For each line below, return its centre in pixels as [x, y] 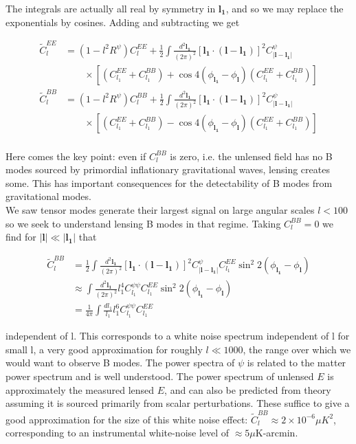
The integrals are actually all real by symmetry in [111, 8]
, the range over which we [297, 349]
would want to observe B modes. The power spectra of [120, 363]
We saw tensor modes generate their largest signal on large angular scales [160, 209]
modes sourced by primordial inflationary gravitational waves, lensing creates [168, 169]
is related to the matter [297, 363]
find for [21, 237]
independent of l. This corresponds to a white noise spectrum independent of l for [178, 336]
